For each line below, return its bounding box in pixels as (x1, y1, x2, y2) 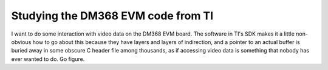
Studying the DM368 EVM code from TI (11, 9, 214, 22)
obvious (11, 38, 32, 45)
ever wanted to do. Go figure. (11, 55, 85, 63)
